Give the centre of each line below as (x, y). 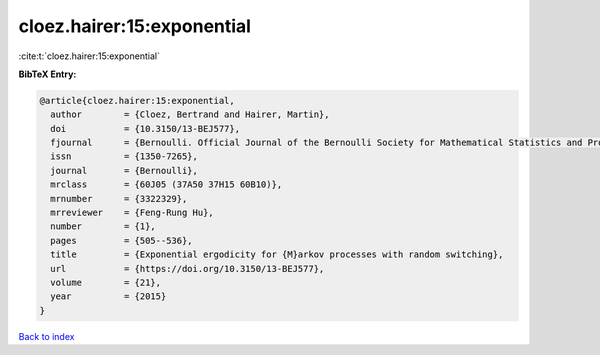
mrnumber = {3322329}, (119, 198)
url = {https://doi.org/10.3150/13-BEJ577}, (187, 268)
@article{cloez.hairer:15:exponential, (137, 100)
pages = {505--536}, (122, 240)
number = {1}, (103, 226)
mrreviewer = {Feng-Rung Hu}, (132, 213)
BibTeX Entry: (47, 74)
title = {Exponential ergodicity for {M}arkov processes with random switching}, (277, 254)
